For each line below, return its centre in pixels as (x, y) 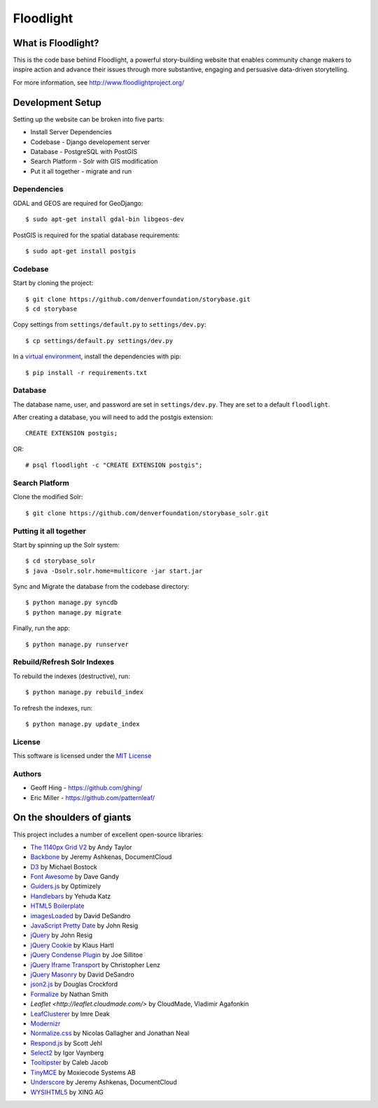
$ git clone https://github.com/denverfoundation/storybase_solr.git (147, 513)
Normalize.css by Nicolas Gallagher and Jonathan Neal (110, 1033)
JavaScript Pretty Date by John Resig (84, 926)
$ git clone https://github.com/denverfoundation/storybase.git (138, 299)
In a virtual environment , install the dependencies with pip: (97, 356)
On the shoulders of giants (72, 818)
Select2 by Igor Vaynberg (67, 1053)
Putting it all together (50, 531)
